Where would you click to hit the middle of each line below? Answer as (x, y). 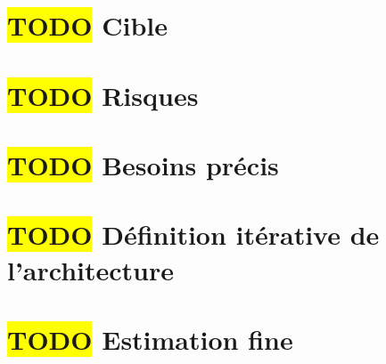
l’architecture (91, 269)
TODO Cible (87, 25)
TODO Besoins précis (143, 164)
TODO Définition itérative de (193, 235)
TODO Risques (103, 95)
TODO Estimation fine (150, 339)
